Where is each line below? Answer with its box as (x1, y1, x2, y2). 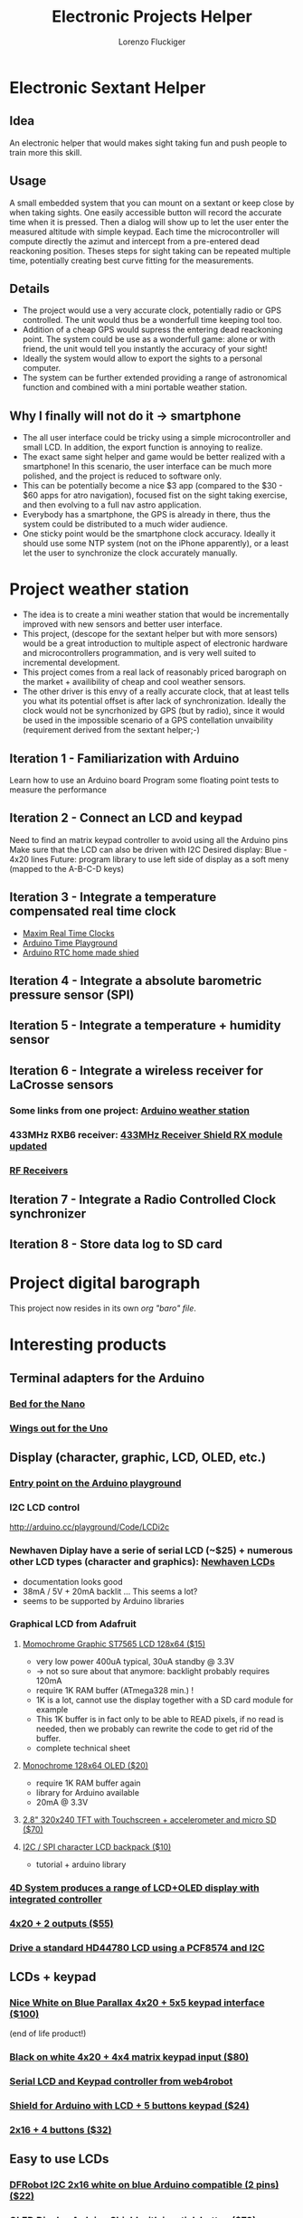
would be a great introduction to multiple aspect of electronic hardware (22, 638, 288, 649)
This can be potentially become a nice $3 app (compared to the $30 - (22, 480, 283, 491)
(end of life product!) (9, 2028, 87, 2039)
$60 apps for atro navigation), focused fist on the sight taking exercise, (22, 490, 288, 501)
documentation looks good (22, 1576, 123, 1587)
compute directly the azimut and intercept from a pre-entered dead (9, 235, 260, 246)
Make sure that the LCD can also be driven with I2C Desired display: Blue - (9, 844, 288, 855)
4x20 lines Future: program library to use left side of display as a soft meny (9, 853, 289, 865)
